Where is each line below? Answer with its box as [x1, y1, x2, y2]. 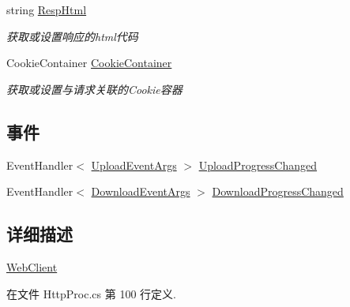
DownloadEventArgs [91, 183, 190, 200]
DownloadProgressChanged [212, 183, 344, 200]
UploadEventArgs [91, 156, 177, 173]
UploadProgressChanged [198, 156, 318, 173]
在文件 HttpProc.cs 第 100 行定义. [6, 285, 176, 301]
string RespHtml [6, 2, 87, 17]
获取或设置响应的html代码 [6, 28, 138, 44]
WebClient [6, 258, 58, 275]
